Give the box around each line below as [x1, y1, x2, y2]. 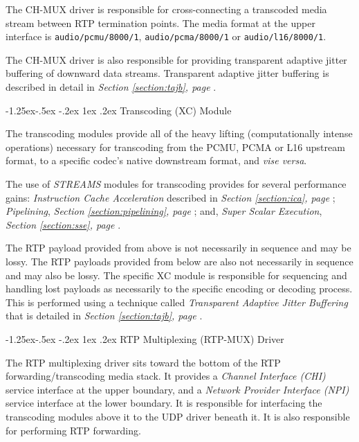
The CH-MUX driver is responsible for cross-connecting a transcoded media [6, 2, 327, 16]
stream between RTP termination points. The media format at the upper [6, 15, 315, 30]
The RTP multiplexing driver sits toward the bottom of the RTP [6, 355, 281, 369]
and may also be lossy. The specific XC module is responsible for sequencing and [6, 267, 347, 282]
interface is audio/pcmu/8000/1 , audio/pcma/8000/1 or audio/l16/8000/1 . [6, 29, 326, 44]
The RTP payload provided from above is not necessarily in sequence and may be [6, 240, 351, 255]
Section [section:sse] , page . [6, 217, 121, 231]
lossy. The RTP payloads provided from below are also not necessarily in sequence [6, 254, 353, 268]
